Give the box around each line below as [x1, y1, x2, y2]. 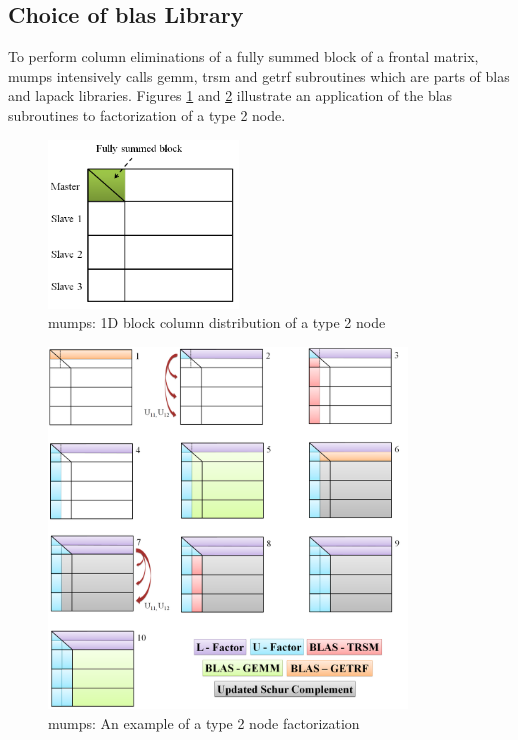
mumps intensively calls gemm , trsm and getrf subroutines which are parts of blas [8, 65, 510, 86]
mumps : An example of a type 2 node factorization [48, 712, 360, 733]
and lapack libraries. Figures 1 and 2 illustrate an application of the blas [8, 85, 453, 106]
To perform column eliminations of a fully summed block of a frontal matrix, [8, 46, 479, 67]
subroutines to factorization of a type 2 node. [8, 104, 286, 125]
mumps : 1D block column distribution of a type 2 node [48, 312, 386, 333]
